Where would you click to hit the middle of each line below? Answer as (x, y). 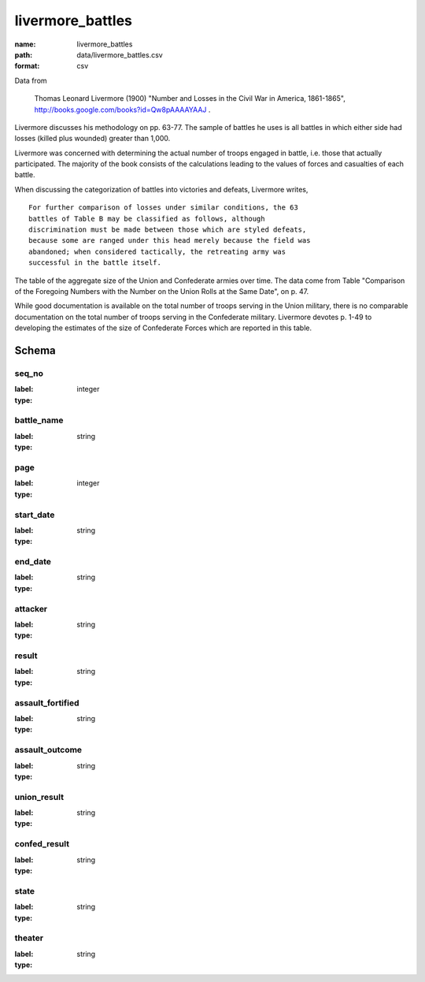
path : (24, 54)
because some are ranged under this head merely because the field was (170, 241)
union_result (39, 797)
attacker (31, 608)
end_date (33, 562)
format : (27, 66)
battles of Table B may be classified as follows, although (147, 218)
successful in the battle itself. (95, 263)
